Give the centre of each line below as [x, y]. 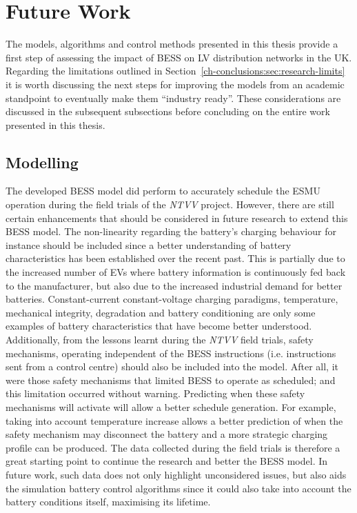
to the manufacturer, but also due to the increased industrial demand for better [174, 285]
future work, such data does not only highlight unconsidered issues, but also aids [176, 474]
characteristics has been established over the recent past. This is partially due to [175, 258]
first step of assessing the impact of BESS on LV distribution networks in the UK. [179, 57]
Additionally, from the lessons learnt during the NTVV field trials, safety [160, 340]
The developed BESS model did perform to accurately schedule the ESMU [163, 191]
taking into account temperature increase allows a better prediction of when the [174, 420]
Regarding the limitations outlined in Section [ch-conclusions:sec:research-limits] [175, 71]
